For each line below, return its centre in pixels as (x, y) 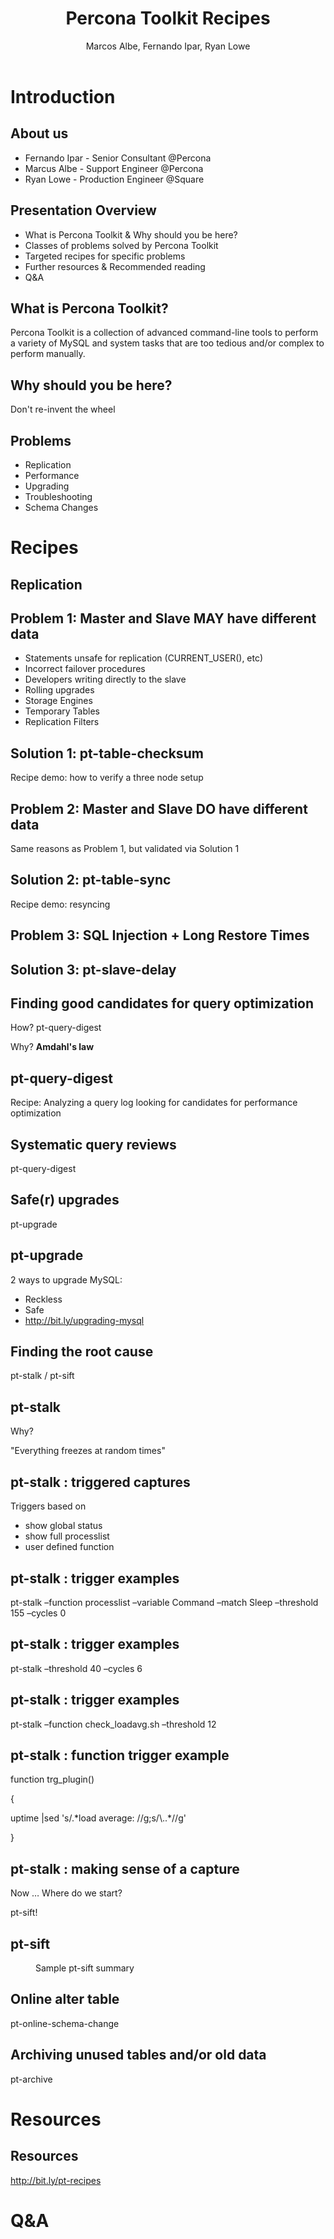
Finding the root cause (82, 1352)
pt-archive (31, 2079)
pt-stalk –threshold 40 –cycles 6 (76, 1668)
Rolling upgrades (59, 690)
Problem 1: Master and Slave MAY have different (163, 618)
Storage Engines (58, 701)
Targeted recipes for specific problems (105, 256)
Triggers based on (48, 1506)
